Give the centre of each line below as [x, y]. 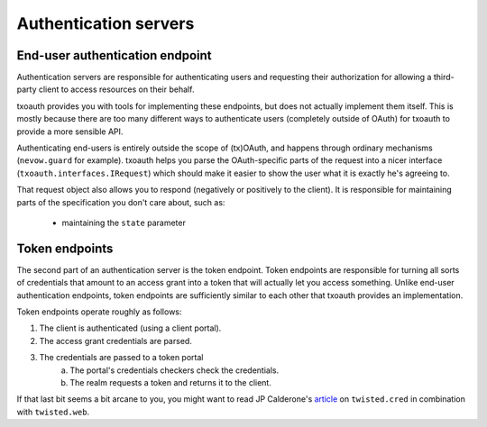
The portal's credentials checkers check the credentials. [175, 370]
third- [444, 77]
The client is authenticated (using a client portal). [130, 328]
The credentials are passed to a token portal [121, 358]
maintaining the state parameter [124, 223]
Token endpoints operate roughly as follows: [99, 312]
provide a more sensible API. [70, 132]
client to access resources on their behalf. [116, 89]
